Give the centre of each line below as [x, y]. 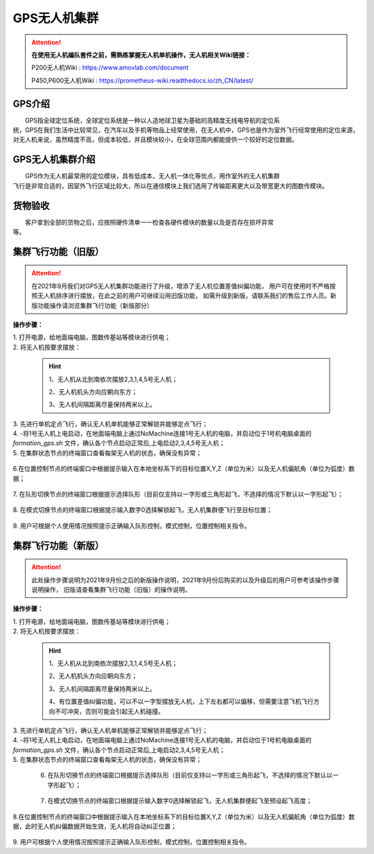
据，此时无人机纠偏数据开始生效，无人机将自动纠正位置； [95, 826]
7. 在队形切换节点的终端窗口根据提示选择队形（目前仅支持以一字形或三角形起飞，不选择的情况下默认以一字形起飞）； [178, 494]
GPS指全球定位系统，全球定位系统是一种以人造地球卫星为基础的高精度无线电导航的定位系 [153, 120]
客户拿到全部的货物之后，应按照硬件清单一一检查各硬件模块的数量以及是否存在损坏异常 [149, 222]
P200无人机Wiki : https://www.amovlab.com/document [110, 68]
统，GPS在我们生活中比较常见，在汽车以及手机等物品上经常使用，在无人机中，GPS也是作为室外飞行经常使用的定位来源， [186, 130]
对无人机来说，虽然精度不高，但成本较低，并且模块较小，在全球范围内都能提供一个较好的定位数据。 [155, 139]
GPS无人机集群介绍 [54, 160]
